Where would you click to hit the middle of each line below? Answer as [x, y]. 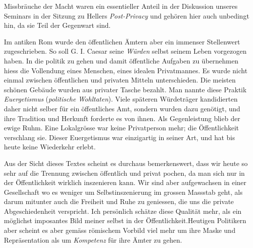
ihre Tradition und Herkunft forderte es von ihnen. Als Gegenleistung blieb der [122, 118]
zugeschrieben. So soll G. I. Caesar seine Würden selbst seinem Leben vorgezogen [125, 51]
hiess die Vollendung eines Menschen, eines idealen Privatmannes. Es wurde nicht [126, 70]
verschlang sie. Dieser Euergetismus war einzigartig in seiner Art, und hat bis [119, 137]
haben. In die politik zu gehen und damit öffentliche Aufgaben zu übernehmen [121, 60]
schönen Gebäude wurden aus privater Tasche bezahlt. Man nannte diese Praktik [125, 89]
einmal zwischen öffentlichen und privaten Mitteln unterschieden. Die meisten [120, 80]
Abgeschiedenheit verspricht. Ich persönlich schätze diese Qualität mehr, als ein [123, 211]
